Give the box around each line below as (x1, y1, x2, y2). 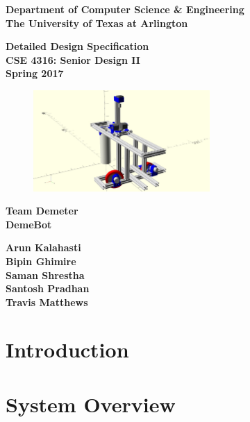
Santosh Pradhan (6, 281, 90, 296)
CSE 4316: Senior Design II (6, 52, 140, 67)
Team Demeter (6, 203, 78, 218)
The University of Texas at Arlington (6, 15, 188, 30)
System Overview (6, 389, 176, 418)
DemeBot (6, 217, 52, 231)
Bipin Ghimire (6, 253, 76, 268)
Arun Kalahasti (6, 240, 81, 255)
